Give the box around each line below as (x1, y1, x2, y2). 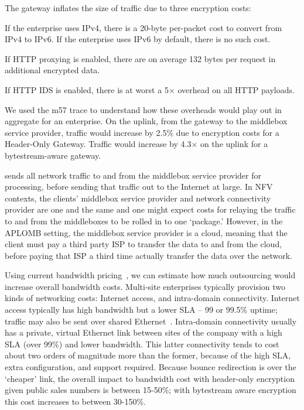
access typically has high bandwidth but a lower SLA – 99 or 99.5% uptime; (5, 303, 278, 316)
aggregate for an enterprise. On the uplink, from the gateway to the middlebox (5, 115, 288, 127)
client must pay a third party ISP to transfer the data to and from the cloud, (5, 238, 282, 250)
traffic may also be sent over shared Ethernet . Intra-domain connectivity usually (5, 315, 297, 327)
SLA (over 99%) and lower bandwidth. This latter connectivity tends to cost (5, 337, 279, 350)
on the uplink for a (200, 138, 268, 150)
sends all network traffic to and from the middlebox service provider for (5, 169, 262, 181)
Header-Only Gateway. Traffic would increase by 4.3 (5, 138, 192, 150)
